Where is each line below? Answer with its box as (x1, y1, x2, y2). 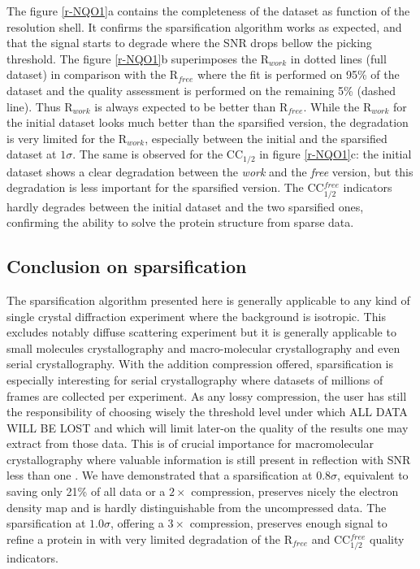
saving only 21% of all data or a (6, 483, 166, 500)
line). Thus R (6, 98, 73, 115)
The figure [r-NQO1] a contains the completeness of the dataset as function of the (6, 2, 410, 19)
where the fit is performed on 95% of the (197, 66, 400, 83)
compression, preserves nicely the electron (191, 483, 399, 500)
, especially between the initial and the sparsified (145, 129, 388, 146)
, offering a (110, 515, 164, 532)
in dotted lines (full (290, 50, 387, 67)
